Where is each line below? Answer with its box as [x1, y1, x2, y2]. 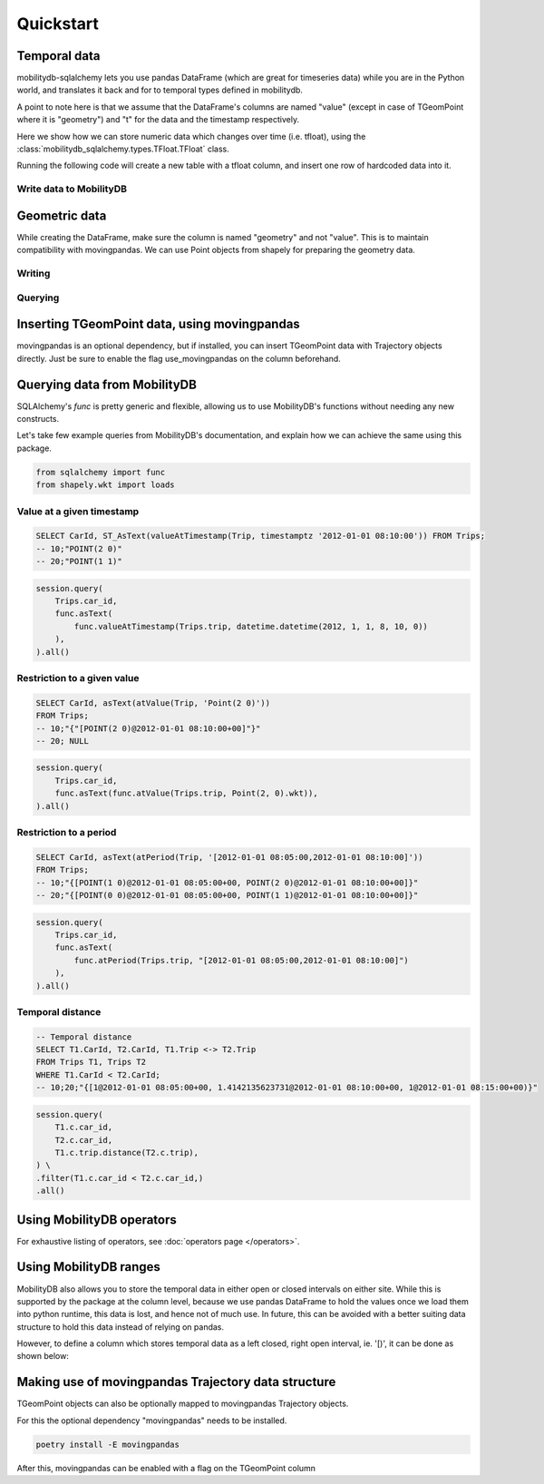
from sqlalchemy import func [35, 467, 166, 477]
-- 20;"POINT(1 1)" [35, 556, 122, 567]
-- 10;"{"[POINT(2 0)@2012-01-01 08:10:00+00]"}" [35, 723, 261, 734]
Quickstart [16, 14, 100, 34]
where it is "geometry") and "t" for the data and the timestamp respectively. [16, 114, 299, 125]
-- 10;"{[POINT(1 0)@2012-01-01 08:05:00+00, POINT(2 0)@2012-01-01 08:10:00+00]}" [35, 877, 419, 888]
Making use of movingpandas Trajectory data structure [16, 1374, 336, 1390]
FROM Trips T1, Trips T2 [35, 1057, 147, 1068]
